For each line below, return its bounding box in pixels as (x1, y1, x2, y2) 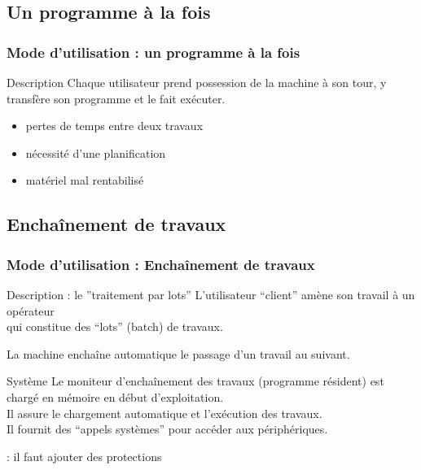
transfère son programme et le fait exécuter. (7, 89, 226, 107)
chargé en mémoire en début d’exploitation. (7, 388, 224, 405)
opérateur (7, 302, 55, 319)
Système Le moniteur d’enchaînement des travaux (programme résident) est (7, 372, 384, 389)
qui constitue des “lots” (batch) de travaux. (7, 318, 223, 335)
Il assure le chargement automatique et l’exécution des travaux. (7, 404, 322, 421)
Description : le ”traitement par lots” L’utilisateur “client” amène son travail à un (7, 285, 415, 302)
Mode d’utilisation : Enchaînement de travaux (7, 254, 315, 274)
